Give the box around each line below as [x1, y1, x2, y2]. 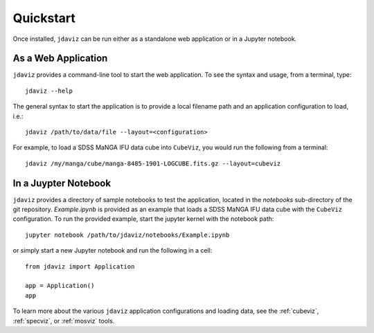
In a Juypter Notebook [12, 177, 111, 189]
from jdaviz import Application [25, 262, 135, 270]
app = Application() [25, 282, 95, 290]
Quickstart [12, 10, 76, 26]
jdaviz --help [25, 87, 73, 95]
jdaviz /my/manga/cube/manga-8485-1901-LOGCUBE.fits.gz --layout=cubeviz [25, 159, 281, 168]
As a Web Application [12, 53, 108, 64]
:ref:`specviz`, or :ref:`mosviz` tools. [12, 316, 115, 325]
